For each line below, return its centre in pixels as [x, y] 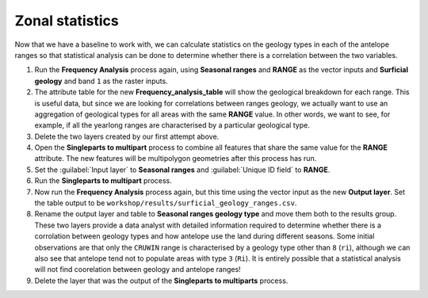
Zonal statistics [67, 21]
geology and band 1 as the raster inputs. [101, 81]
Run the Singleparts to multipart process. [103, 181]
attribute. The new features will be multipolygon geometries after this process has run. [176, 159]
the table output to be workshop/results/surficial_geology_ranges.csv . [166, 203]
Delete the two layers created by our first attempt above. [127, 136]
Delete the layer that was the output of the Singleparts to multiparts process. [161, 281]
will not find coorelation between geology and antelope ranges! [138, 269]
